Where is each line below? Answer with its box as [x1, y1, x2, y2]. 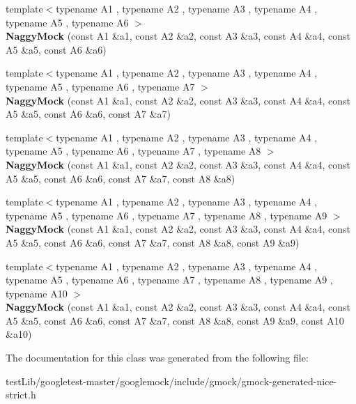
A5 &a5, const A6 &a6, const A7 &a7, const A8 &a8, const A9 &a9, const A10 [6, 313, 344, 327]
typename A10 [6, 286, 68, 300]
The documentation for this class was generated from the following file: [6, 350, 309, 365]
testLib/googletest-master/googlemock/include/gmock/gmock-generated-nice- [6, 373, 337, 388]
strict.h [6, 387, 36, 402]
